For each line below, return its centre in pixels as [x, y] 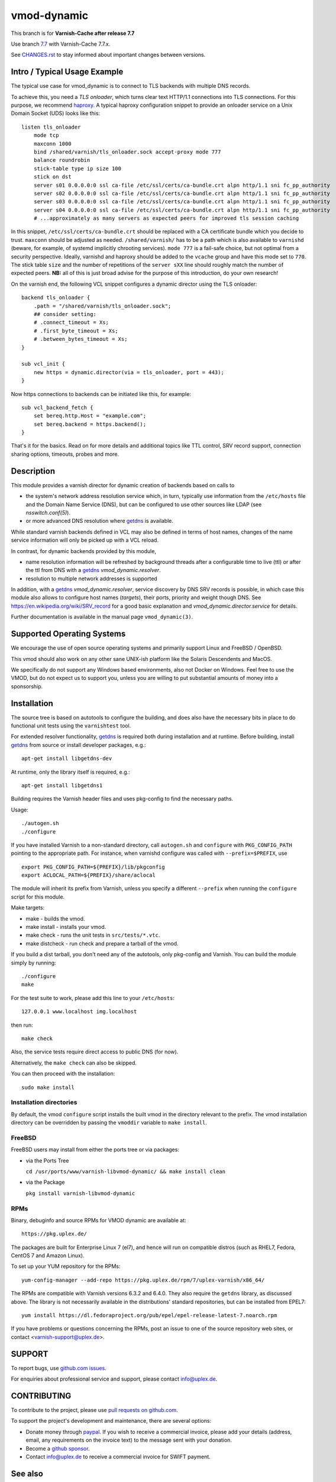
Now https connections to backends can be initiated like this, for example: [101, 394]
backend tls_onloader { [56, 298]
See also [27, 1473]
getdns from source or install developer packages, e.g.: [78, 745]
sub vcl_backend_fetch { [57, 407]
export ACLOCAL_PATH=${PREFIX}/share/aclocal [89, 875]
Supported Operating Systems [68, 634]
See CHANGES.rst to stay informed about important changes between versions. [108, 55]
